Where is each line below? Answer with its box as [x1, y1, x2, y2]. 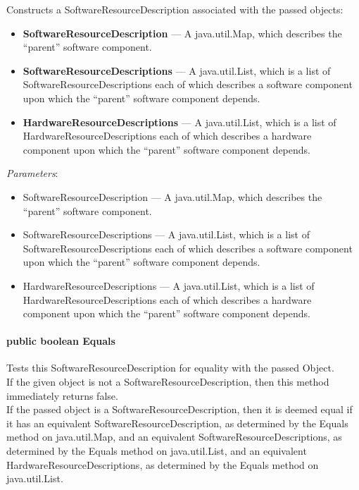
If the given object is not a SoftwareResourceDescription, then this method [6, 374, 329, 389]
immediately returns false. [6, 388, 118, 403]
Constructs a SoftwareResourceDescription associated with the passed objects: [6, 2, 344, 16]
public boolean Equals [6, 333, 115, 348]
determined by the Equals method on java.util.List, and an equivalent [6, 443, 307, 458]
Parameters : [6, 166, 58, 180]
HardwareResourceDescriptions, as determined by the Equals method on [6, 457, 319, 472]
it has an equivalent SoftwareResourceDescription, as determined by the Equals [6, 415, 348, 430]
